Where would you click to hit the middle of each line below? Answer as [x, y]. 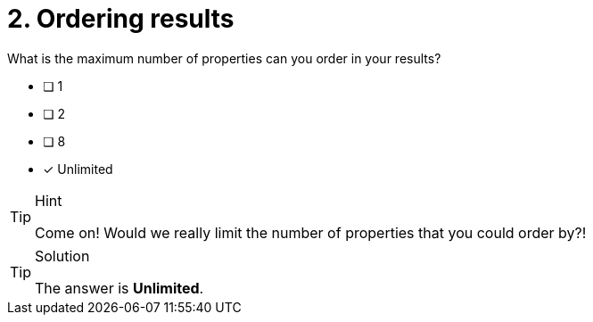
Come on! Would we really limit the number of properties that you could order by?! [311, 232]
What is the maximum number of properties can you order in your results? [224, 58]
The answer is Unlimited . [119, 288]
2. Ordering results [121, 19]
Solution [62, 256]
